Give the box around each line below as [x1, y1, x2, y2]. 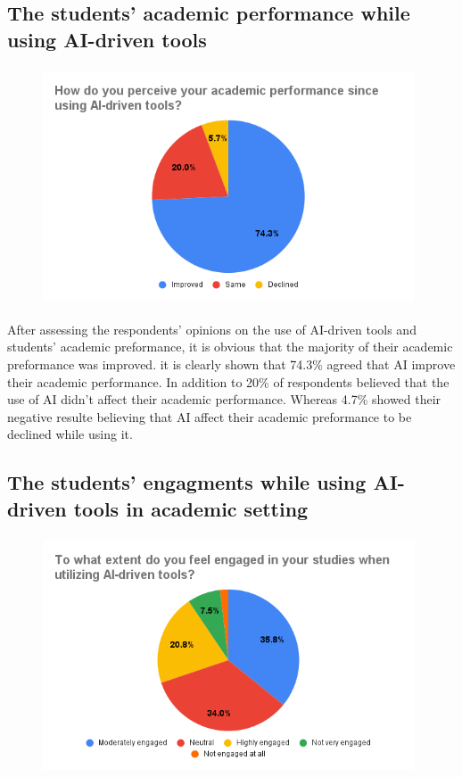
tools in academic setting [73, 494, 309, 522]
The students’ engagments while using [7, 468, 367, 496]
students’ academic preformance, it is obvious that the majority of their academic [7, 337, 453, 356]
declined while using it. [7, 425, 133, 443]
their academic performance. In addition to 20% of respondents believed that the [7, 372, 450, 391]
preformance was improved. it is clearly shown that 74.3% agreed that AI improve [7, 354, 456, 373]
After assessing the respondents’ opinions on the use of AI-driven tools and [7, 319, 417, 338]
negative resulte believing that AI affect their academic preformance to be [7, 407, 412, 426]
